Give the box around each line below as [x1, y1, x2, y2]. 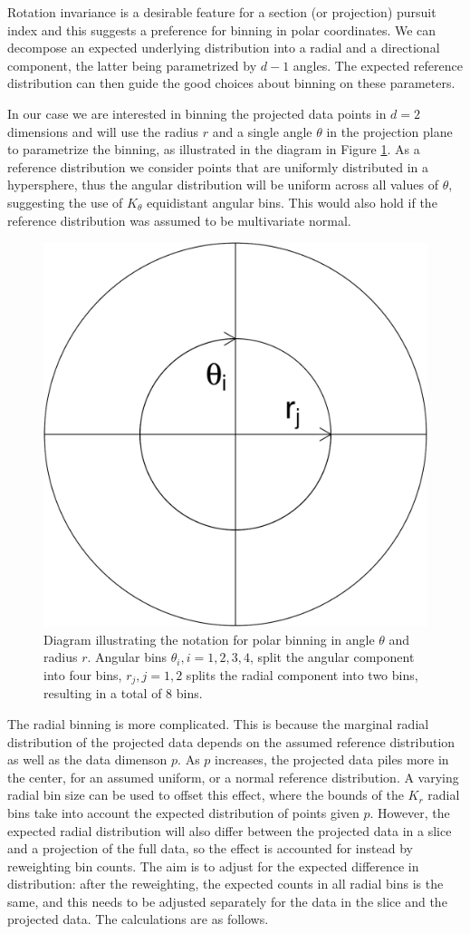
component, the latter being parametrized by [7, 55, 257, 74]
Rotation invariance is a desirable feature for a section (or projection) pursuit [7, 3, 436, 21]
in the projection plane [326, 122, 453, 141]
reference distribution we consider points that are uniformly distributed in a [7, 157, 428, 176]
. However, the [369, 803, 450, 822]
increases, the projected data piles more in [215, 750, 449, 769]
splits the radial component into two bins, [186, 665, 418, 684]
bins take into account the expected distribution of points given [7, 803, 360, 822]
